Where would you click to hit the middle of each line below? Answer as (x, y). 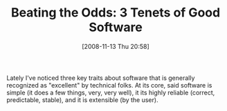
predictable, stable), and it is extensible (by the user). (82, 100)
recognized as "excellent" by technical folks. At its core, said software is (109, 85)
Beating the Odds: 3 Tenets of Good (116, 13)
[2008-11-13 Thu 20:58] (116, 46)
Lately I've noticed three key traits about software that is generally (101, 78)
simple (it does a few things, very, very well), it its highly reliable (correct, (111, 92)
